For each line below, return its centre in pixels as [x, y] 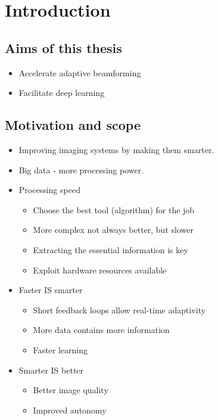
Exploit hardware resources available [100, 270]
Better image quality [71, 390]
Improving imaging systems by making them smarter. [116, 149]
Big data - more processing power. [81, 169]
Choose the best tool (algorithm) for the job [114, 209]
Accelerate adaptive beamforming [80, 72]
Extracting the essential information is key [110, 249]
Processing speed [49, 190]
